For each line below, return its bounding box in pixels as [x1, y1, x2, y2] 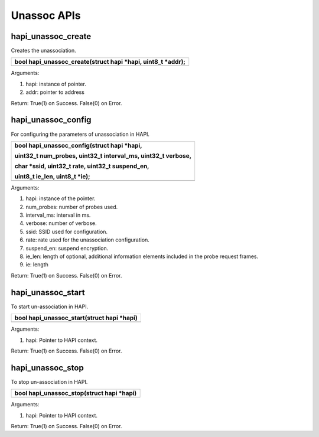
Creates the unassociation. [11, 47, 76, 54]
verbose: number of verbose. [25, 220, 97, 227]
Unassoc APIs [11, 9, 81, 22]
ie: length [25, 261, 48, 268]
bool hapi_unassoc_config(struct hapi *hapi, [14, 141, 142, 149]
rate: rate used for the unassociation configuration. [25, 236, 150, 243]
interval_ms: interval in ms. [25, 211, 91, 218]
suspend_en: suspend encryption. [25, 244, 109, 252]
